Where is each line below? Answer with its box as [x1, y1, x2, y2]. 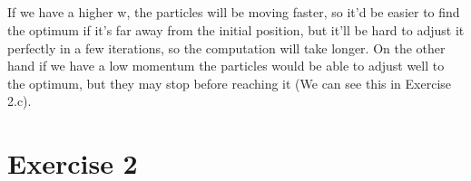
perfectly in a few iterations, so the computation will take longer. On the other [7, 38, 446, 57]
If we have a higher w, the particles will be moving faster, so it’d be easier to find [7, 3, 460, 22]
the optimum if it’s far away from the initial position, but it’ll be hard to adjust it [7, 20, 465, 39]
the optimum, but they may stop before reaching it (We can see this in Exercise [7, 73, 452, 92]
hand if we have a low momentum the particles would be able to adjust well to [7, 56, 445, 75]
